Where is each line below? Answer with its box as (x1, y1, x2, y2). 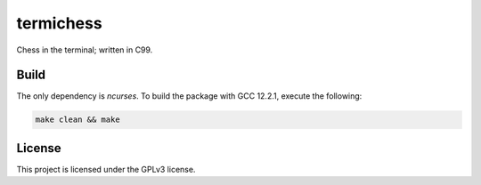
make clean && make (35, 115, 120, 125)
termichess (16, 13, 102, 33)
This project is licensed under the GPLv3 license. (16, 164, 196, 174)
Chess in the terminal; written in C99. (16, 44, 153, 55)
